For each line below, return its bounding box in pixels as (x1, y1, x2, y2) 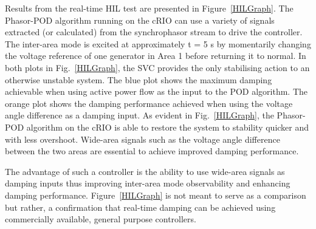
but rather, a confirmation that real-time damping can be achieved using (5, 200, 276, 213)
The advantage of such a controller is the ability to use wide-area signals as (5, 165, 285, 177)
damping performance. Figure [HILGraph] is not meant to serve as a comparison (5, 188, 306, 201)
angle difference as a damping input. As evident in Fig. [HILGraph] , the (5, 109, 274, 121)
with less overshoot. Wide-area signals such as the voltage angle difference (5, 132, 280, 145)
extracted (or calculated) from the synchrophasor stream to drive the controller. (5, 26, 303, 38)
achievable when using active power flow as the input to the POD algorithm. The (5, 85, 307, 98)
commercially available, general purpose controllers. (5, 213, 196, 225)
